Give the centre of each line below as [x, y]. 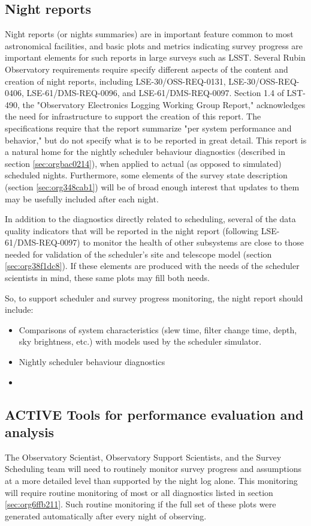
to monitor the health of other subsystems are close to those [193, 242]
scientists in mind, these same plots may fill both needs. [107, 278]
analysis [30, 432]
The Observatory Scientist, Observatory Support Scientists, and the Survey [143, 457]
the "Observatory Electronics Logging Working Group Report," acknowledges [164, 104]
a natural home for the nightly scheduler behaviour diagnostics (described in [145, 152]
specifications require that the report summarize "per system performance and [148, 128]
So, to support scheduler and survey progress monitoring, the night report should [154, 298]
